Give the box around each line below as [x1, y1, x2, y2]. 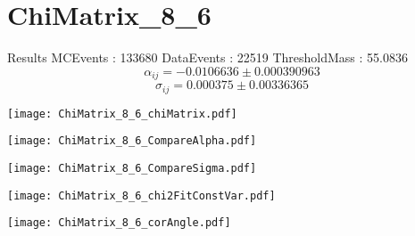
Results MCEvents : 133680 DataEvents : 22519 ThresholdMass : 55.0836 [7, 48, 408, 67]
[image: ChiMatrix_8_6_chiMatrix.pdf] [7, 107, 237, 120]
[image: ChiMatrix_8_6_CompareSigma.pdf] [7, 161, 257, 175]
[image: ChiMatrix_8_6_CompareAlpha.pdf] [7, 134, 257, 148]
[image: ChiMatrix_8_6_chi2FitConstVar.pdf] [7, 189, 276, 202]
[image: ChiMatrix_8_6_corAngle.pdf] [7, 216, 231, 230]
